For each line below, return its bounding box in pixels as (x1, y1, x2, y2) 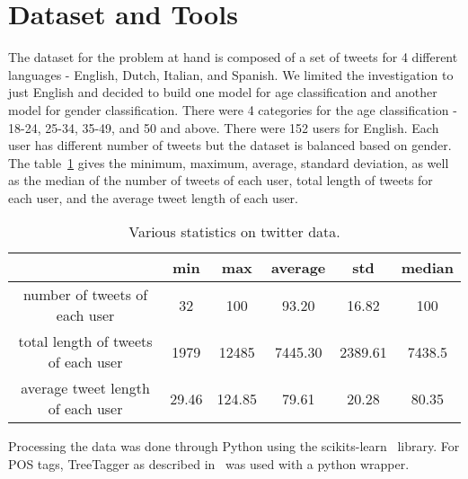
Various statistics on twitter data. (128, 221, 340, 243)
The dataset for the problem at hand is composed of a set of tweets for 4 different (8, 48, 458, 67)
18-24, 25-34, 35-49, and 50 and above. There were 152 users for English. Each (8, 118, 439, 137)
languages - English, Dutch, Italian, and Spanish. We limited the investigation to (8, 65, 454, 84)
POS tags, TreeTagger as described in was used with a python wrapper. (8, 455, 410, 474)
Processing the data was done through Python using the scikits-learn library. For (8, 437, 460, 456)
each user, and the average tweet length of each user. (8, 188, 298, 207)
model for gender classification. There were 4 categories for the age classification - (8, 100, 457, 119)
